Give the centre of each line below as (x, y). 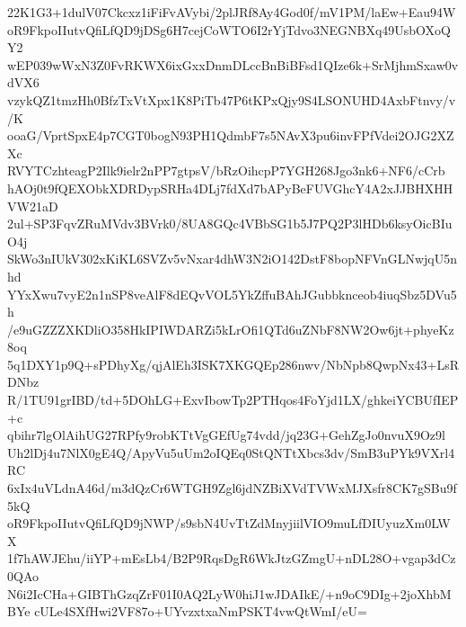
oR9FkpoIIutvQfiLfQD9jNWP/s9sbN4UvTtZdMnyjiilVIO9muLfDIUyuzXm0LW (229, 523)
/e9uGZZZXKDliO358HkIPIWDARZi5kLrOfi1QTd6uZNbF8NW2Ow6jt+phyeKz (231, 329)
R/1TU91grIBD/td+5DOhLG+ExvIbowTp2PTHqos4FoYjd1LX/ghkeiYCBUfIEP (233, 400)
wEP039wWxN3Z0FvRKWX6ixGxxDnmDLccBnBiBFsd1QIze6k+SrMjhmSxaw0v (233, 64)
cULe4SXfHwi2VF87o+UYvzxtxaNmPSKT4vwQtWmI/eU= (201, 611)
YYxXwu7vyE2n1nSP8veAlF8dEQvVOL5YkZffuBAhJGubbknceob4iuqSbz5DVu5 (232, 294)
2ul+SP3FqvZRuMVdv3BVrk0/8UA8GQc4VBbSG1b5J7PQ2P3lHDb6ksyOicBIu (230, 224)
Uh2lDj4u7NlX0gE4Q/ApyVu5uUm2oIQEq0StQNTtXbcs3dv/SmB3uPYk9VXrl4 (231, 452)
